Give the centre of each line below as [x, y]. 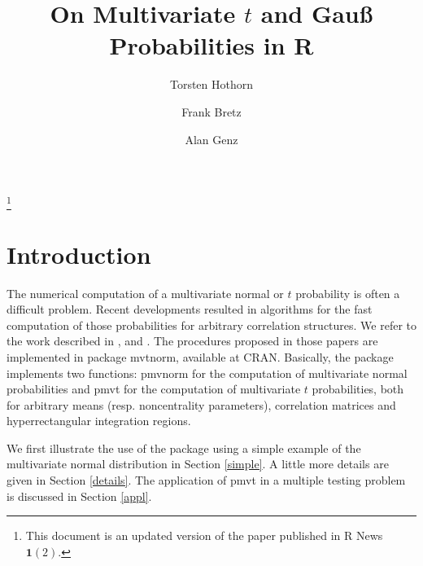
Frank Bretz [211, 111]
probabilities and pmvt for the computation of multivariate [154, 389]
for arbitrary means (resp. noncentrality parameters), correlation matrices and [201, 404]
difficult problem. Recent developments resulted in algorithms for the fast [190, 309]
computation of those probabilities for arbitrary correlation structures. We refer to [212, 325]
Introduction [79, 254]
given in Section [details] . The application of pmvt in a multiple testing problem [206, 480]
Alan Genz [211, 139]
